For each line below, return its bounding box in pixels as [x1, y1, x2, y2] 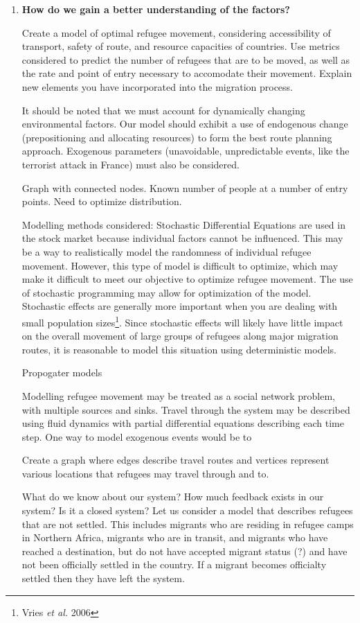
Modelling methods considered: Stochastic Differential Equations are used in [21, 217, 345, 231]
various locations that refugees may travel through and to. [21, 466, 269, 480]
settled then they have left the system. [21, 571, 185, 586]
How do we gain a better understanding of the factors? [21, 2, 290, 16]
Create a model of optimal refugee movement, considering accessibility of [21, 25, 331, 40]
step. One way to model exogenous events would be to [21, 429, 252, 444]
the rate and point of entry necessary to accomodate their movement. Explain [21, 66, 352, 80]
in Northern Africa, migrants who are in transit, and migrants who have [21, 530, 328, 545]
